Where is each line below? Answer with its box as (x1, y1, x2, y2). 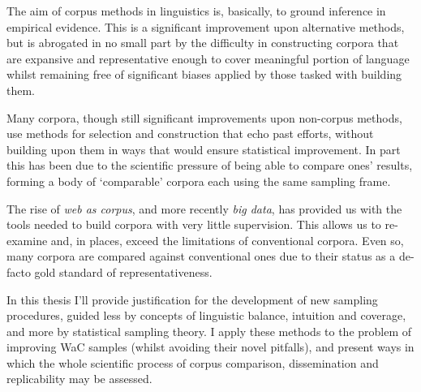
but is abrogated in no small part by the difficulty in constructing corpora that (6, 34, 399, 51)
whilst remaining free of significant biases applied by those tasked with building (6, 66, 402, 83)
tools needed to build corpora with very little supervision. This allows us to (6, 216, 381, 233)
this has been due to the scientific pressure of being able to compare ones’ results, (6, 157, 413, 174)
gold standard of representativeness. (34, 263, 213, 280)
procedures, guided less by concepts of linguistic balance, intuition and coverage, (6, 307, 406, 324)
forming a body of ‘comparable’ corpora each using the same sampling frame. (6, 172, 391, 189)
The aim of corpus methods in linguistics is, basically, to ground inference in (6, 2, 386, 19)
